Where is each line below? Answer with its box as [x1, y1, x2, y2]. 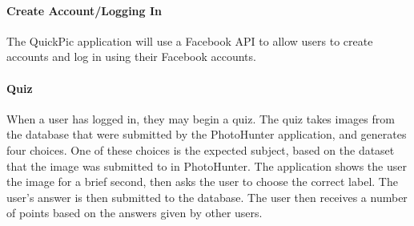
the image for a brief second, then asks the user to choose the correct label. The [6, 173, 398, 190]
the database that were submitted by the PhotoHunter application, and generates [6, 126, 407, 143]
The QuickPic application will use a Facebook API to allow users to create [6, 32, 373, 49]
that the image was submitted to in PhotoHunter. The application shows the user [6, 157, 407, 174]
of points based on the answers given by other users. [6, 204, 263, 221]
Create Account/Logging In [6, 2, 163, 18]
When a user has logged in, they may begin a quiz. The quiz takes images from [6, 110, 395, 127]
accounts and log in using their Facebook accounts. [6, 48, 256, 65]
